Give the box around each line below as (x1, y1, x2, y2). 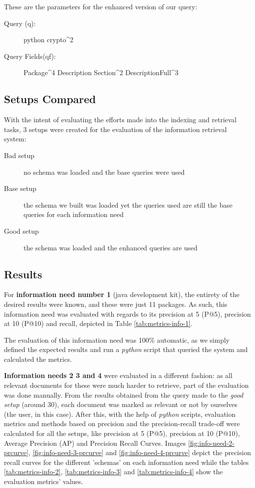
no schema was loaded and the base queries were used (24, 166, 185, 177)
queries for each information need (24, 209, 124, 219)
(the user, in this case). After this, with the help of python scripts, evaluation (4, 408, 236, 419)
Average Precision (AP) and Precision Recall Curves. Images (4, 437, 186, 448)
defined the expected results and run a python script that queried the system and (4, 344, 248, 354)
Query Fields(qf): (4, 51, 56, 61)
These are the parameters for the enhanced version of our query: (4, 1, 198, 11)
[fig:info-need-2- (188, 437, 235, 448)
